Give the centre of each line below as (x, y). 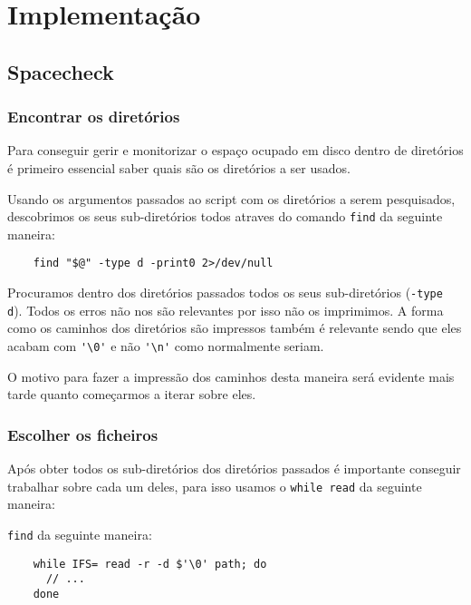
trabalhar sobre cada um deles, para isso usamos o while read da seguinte (215, 486)
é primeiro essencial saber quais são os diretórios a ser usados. (179, 167)
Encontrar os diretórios (94, 117)
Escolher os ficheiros (83, 434)
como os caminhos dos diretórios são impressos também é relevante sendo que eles (235, 328)
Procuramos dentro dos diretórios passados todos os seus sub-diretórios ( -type (225, 293)
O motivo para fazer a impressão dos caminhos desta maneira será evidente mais (231, 376)
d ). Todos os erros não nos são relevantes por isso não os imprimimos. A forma (226, 310)
